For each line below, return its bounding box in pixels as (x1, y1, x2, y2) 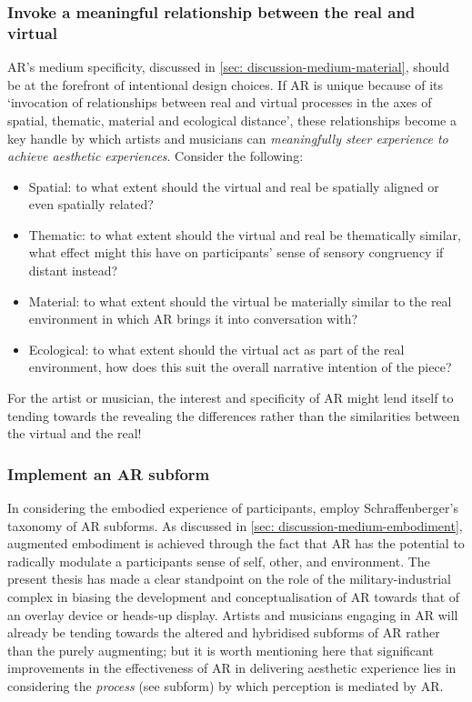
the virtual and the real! (7, 424, 142, 443)
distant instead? (28, 261, 118, 280)
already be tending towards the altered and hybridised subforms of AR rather (7, 623, 440, 642)
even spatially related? (28, 195, 154, 214)
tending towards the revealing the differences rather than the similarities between (7, 406, 460, 425)
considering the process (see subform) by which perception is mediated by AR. (7, 676, 444, 695)
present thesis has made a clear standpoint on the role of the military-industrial (7, 569, 451, 588)
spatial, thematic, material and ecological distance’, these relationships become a (7, 110, 457, 129)
